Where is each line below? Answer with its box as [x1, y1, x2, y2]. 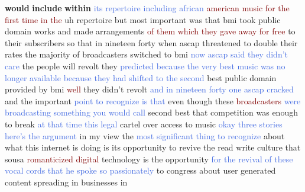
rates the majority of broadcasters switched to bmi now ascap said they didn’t [5, 48, 288, 60]
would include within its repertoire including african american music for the [5, 2, 290, 14]
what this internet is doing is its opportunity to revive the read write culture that [5, 141, 301, 153]
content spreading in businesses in [5, 175, 128, 188]
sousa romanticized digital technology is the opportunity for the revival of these [5, 152, 293, 165]
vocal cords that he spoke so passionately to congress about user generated [5, 164, 276, 177]
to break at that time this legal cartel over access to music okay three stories [5, 117, 283, 130]
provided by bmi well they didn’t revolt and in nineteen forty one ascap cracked [5, 83, 294, 95]
